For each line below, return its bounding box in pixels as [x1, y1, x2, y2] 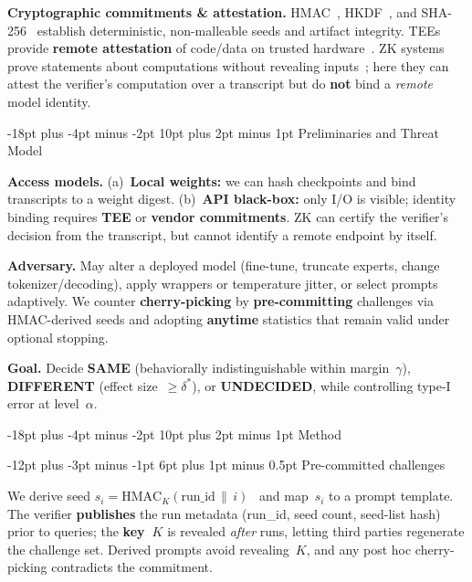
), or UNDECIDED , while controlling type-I [192, 376, 451, 395]
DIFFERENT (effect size [7, 376, 158, 395]
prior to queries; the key [7, 522, 145, 541]
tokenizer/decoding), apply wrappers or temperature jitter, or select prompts [7, 273, 438, 292]
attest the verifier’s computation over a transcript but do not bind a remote [7, 74, 433, 93]
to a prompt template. [329, 486, 454, 505]
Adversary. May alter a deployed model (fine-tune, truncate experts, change [7, 256, 440, 275]
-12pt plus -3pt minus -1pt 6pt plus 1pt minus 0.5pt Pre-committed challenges [7, 455, 446, 474]
